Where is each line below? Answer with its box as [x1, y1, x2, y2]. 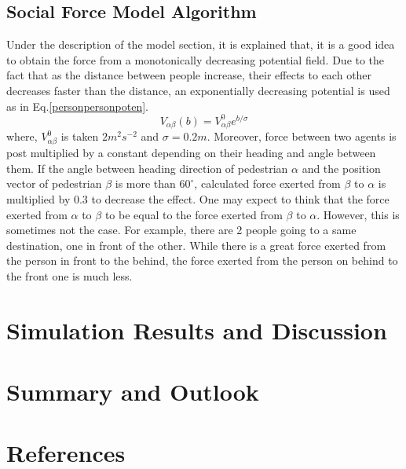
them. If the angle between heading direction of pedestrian [6, 159, 288, 176]
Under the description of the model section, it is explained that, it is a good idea [6, 36, 395, 53]
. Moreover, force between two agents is [207, 128, 397, 145]
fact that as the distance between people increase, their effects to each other [6, 67, 372, 83]
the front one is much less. [6, 267, 133, 284]
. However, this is [316, 206, 400, 222]
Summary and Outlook [6, 376, 259, 408]
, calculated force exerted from [194, 175, 341, 192]
